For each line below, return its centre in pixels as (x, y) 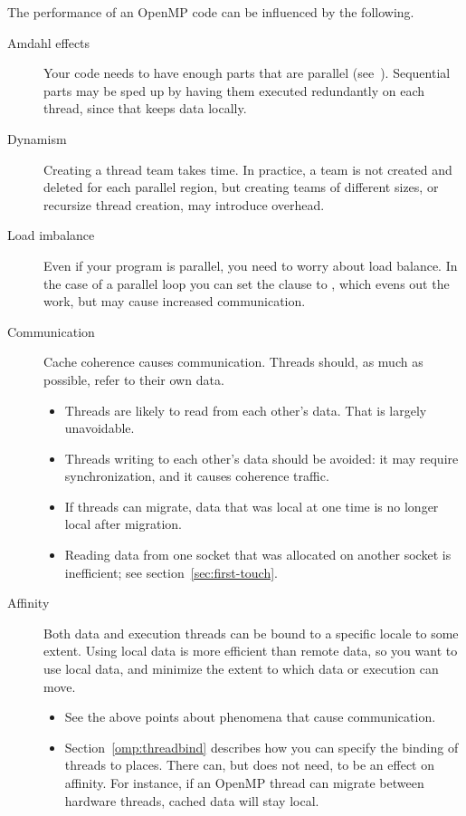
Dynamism (37, 138)
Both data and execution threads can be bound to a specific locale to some (251, 633)
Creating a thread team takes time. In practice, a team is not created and (248, 169)
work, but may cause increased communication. (175, 301)
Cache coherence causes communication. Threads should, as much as (233, 362)
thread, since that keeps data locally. (145, 108)
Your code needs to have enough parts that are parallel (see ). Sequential (247, 73)
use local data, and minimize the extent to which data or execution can (241, 669)
